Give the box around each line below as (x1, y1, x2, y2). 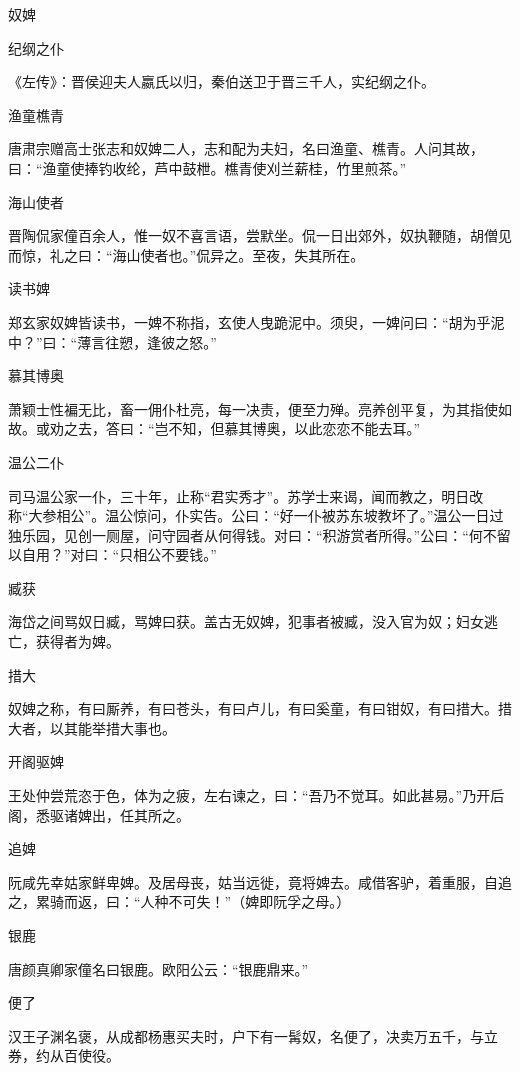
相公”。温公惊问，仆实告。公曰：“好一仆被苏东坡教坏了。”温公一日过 (56, 505, 504, 526)
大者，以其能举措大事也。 (8, 717, 176, 738)
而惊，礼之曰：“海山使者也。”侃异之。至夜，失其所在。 (8, 244, 365, 265)
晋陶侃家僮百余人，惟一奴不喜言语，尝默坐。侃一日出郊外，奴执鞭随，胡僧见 (8, 225, 512, 246)
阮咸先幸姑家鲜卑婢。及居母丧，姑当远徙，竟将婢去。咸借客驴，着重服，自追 (8, 871, 512, 892)
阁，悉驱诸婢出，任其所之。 (8, 804, 190, 825)
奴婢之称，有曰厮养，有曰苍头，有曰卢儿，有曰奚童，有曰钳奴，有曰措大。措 (8, 698, 512, 719)
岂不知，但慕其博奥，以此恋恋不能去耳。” (154, 418, 421, 439)
